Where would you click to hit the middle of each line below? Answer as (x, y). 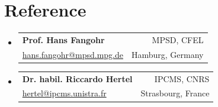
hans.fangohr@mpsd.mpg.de (73, 54)
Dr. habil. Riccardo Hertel (77, 78)
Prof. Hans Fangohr (63, 39)
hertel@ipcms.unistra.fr (64, 93)
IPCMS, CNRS (182, 78)
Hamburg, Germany (167, 54)
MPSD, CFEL (178, 39)
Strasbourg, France (175, 93)
